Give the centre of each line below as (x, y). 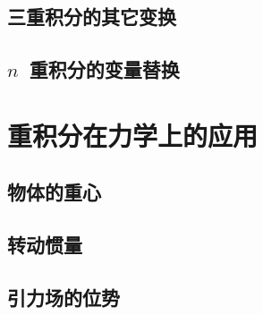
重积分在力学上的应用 (133, 135)
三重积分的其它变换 (92, 17)
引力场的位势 (64, 297)
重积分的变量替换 (104, 69)
